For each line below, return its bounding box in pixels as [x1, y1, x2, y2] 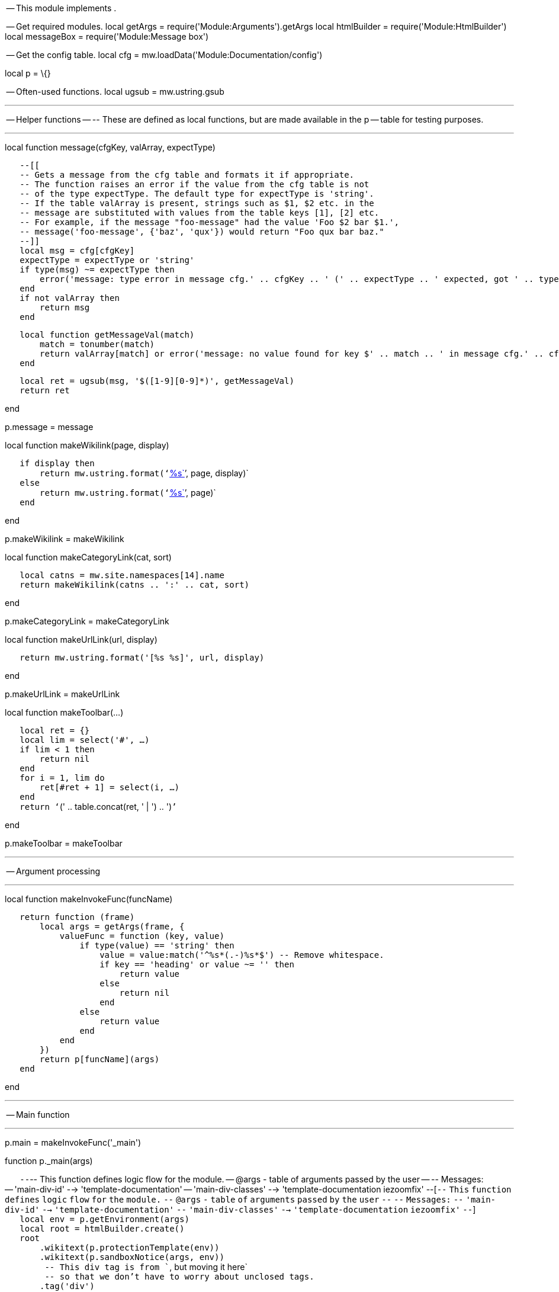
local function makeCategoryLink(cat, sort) [5, 552, 172, 562]
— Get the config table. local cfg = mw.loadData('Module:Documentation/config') [6, 50, 323, 60]
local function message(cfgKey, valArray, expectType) [5, 142, 216, 152]
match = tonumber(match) [40, 339, 155, 349]
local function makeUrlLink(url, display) [5, 634, 158, 645]
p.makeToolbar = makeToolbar [5, 838, 123, 848]
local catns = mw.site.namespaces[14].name [20, 570, 224, 580]
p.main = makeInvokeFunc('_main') [5, 1137, 142, 1147]
